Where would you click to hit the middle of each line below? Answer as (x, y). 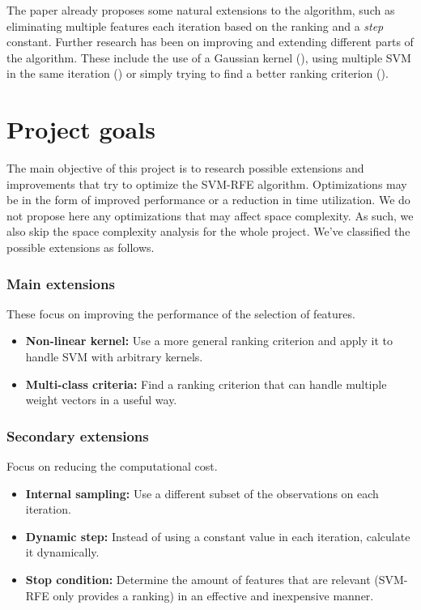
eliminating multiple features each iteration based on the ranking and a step (195, 26)
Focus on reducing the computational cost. (112, 466)
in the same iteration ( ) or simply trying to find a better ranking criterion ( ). (198, 73)
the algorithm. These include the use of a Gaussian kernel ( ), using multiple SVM (209, 57)
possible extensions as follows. (81, 247)
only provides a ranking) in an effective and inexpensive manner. (213, 595)
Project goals (81, 129)
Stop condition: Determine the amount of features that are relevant (198, 580)
